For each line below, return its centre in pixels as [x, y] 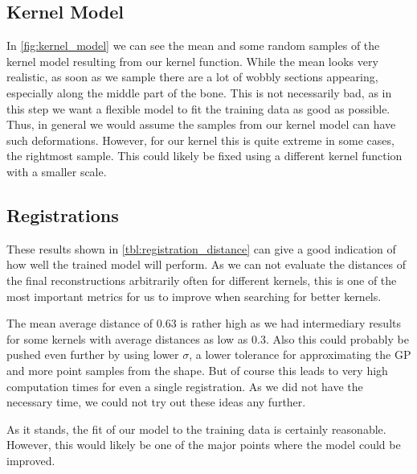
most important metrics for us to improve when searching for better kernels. [194, 296]
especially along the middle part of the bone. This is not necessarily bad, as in [199, 92]
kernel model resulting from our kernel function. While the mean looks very [192, 61]
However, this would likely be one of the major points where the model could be [204, 445]
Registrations [63, 214]
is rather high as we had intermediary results [290, 323]
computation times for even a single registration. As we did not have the [185, 386]
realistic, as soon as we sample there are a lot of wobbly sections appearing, [192, 77]
